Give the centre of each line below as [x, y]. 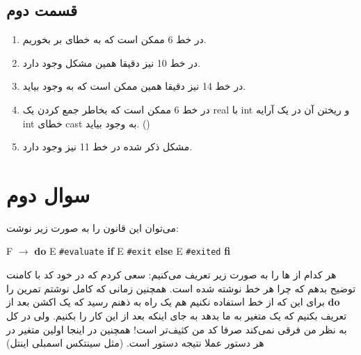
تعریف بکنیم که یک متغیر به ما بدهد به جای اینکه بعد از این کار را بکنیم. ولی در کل [177, 315]
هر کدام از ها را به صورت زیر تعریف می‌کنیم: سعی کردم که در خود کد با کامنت [171, 275]
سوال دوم [48, 194]
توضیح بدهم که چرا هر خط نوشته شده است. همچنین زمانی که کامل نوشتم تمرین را [181, 288]
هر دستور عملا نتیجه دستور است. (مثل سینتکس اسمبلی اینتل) [135, 343]
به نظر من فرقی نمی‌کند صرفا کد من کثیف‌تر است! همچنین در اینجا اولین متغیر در [177, 329]
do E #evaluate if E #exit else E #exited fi [133, 251]
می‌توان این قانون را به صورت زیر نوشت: [93, 227]
